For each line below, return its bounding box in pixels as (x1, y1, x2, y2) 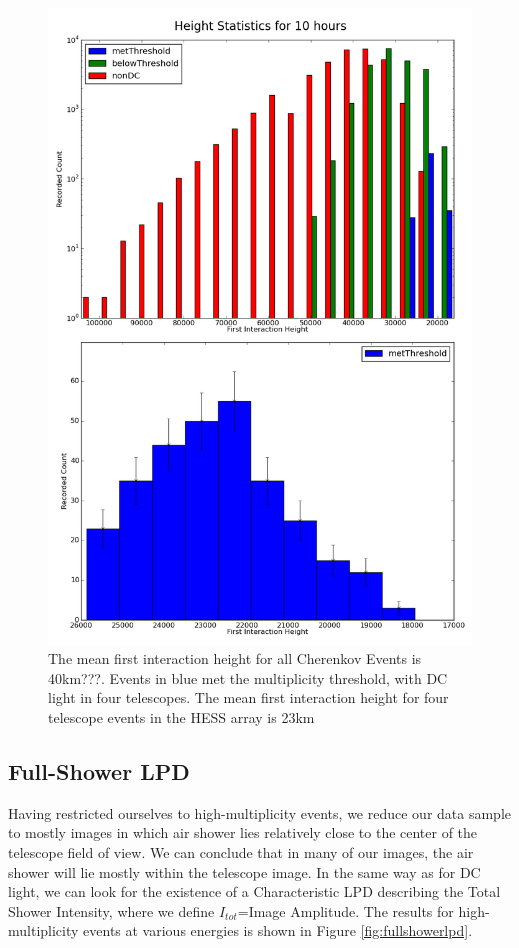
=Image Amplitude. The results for (237, 900, 454, 921)
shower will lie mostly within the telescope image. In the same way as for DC (8, 861, 481, 882)
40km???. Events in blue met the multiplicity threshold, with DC (48, 667, 448, 688)
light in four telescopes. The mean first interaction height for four (48, 687, 449, 708)
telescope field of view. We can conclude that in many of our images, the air (8, 841, 474, 862)
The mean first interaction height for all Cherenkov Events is (48, 648, 422, 669)
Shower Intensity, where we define (8, 900, 215, 921)
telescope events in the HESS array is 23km (48, 706, 315, 727)
